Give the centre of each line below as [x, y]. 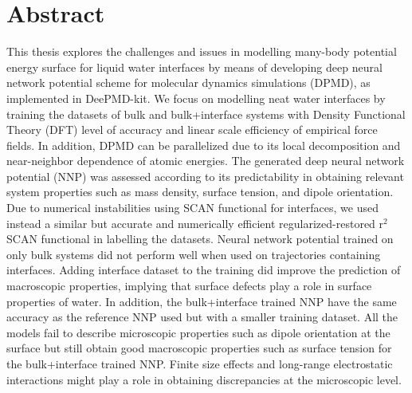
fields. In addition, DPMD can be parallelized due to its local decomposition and [204, 145]
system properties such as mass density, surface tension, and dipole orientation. [200, 192]
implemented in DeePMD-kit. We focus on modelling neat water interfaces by [196, 98]
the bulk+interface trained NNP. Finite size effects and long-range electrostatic [200, 364]
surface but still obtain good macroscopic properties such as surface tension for [199, 348]
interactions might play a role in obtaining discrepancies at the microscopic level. [204, 379]
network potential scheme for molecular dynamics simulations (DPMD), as [188, 83]
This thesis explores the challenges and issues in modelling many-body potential [202, 51]
